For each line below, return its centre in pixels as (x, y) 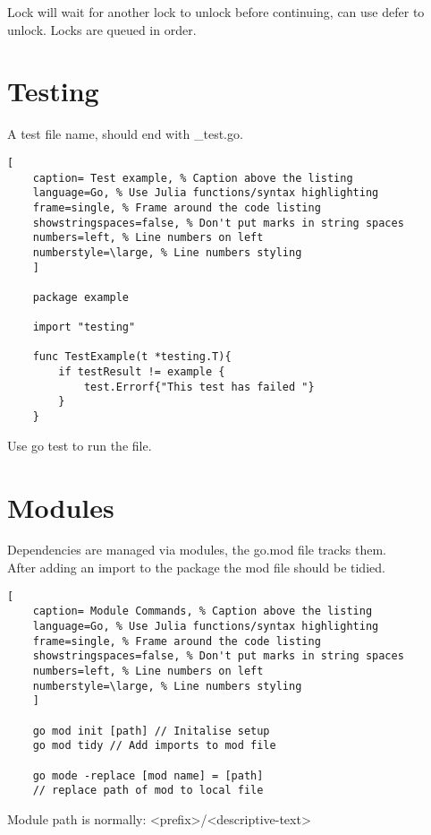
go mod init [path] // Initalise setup (151, 731)
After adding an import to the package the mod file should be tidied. (196, 568)
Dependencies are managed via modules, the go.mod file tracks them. (197, 550)
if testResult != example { (142, 372)
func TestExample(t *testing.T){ (132, 357)
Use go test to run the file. (80, 445)
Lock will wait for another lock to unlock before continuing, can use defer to (216, 12)
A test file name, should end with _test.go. (125, 134)
